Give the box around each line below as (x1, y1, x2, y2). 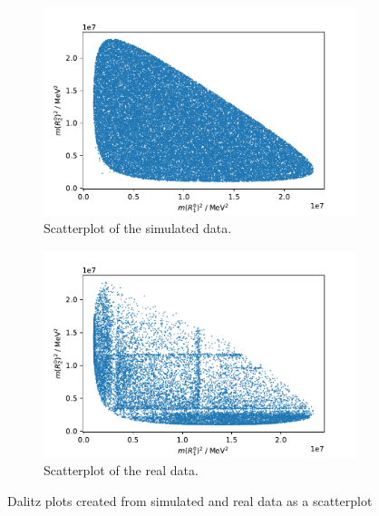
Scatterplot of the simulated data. (44, 218, 232, 237)
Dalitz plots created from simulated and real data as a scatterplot (7, 492, 373, 511)
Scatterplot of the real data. (44, 461, 199, 480)
